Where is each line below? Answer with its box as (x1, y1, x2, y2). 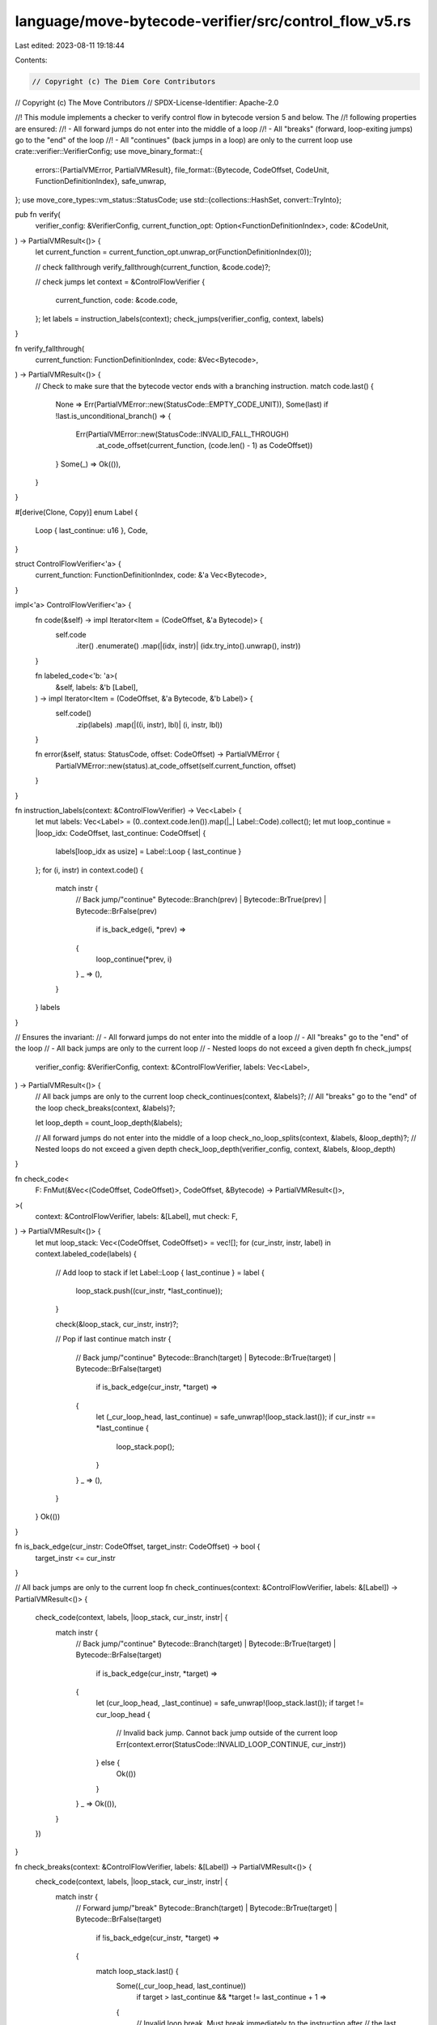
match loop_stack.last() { (95, 1966, 179, 1976)
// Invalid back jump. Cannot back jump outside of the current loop (116, 1728, 338, 1737)
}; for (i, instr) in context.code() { (35, 865, 144, 875)
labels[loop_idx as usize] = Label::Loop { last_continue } (55, 846, 242, 856)
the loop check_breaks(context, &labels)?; (35, 1102, 176, 1113)
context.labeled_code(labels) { (35, 1249, 137, 1259)
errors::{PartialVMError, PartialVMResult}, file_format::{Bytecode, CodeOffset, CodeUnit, (35, 164, 329, 174)
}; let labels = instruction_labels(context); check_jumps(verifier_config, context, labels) (35, 313, 325, 323)
